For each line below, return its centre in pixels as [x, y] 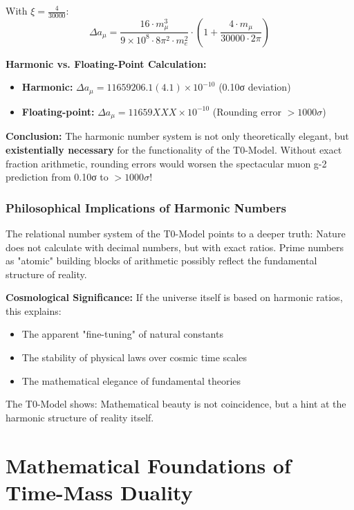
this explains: [34, 310]
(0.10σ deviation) [255, 87]
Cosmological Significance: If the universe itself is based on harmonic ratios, [174, 297]
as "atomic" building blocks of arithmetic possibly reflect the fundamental [161, 261]
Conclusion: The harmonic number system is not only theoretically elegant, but [177, 136]
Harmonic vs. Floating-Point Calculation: [106, 63]
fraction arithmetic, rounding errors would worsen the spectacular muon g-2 [166, 163]
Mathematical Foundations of [148, 465]
